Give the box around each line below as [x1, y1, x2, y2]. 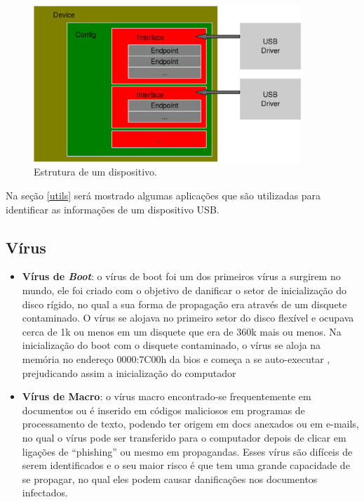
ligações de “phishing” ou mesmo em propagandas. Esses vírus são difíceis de [22, 444, 353, 458]
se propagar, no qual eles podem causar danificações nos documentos [22, 471, 318, 486]
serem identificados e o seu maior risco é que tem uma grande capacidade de [22, 458, 350, 473]
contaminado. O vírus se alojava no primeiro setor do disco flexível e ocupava [22, 310, 354, 325]
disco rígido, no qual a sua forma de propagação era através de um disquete [22, 296, 347, 311]
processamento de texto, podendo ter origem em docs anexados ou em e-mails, [22, 416, 359, 431]
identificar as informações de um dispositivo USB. [6, 202, 220, 216]
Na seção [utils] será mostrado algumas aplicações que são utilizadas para [6, 188, 321, 203]
